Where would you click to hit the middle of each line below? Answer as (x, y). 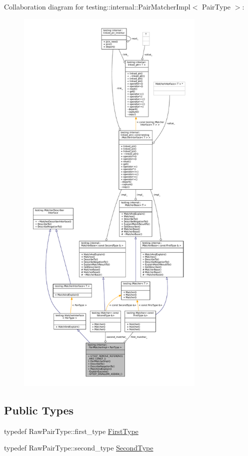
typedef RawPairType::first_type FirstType (71, 431)
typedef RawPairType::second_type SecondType (79, 448)
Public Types (39, 410)
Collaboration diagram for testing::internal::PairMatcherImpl (97, 7)
